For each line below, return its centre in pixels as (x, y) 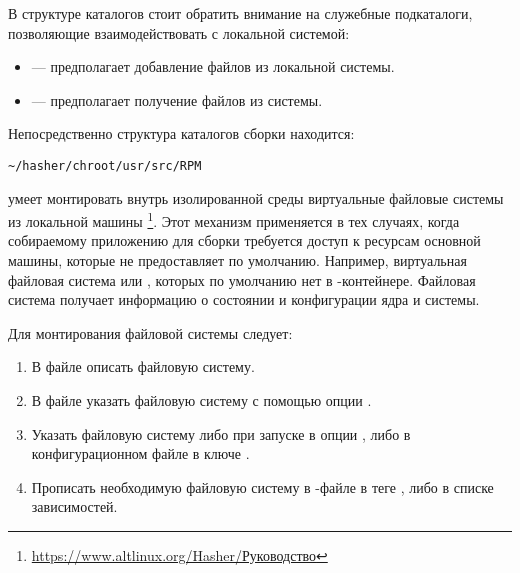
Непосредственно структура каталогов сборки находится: (181, 133)
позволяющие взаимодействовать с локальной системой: (179, 32)
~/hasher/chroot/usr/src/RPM (105, 165)
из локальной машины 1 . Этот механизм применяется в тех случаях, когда (234, 219)
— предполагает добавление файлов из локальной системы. (213, 66)
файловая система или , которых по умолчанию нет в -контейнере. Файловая (242, 279)
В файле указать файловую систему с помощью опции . (201, 400)
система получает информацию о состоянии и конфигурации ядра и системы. (244, 299)
